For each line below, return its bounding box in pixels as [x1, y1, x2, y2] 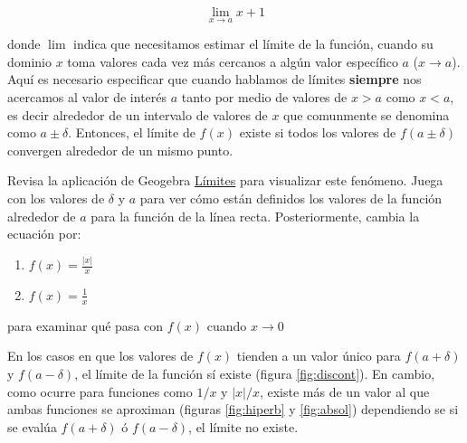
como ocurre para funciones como [7, 382, 193, 401]
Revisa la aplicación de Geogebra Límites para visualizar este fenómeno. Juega [7, 171, 443, 190]
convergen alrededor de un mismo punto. [7, 140, 233, 159]
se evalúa [7, 417, 57, 436]
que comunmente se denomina [283, 105, 450, 124]
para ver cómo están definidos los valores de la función [139, 188, 443, 207]
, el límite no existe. [188, 417, 299, 436]
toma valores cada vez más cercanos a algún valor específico [67, 52, 398, 71]
